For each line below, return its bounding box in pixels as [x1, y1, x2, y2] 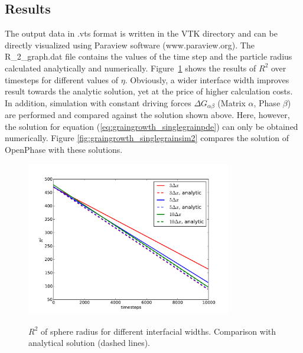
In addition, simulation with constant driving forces [5, 96, 191, 109]
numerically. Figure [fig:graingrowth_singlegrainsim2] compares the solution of [5, 132, 289, 144]
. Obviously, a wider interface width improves [125, 73, 289, 86]
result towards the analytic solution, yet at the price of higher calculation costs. [5, 85, 293, 97]
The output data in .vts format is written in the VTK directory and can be [5, 27, 278, 40]
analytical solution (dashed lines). [28, 336, 150, 349]
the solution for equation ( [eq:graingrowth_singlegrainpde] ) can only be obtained [5, 120, 298, 132]
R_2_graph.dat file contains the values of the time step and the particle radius [5, 50, 292, 63]
